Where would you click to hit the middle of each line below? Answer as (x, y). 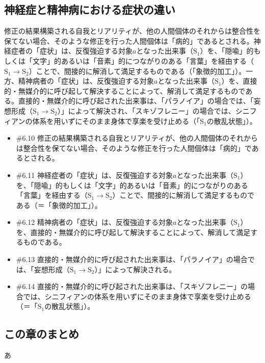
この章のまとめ (42, 334)
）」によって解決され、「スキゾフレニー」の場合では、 (146, 110)
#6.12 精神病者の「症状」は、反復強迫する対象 (95, 222)
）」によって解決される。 (135, 269)
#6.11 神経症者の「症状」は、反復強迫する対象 (95, 175)
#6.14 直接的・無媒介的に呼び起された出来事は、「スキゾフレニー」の (132, 286)
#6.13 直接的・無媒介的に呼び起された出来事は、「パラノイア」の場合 (132, 259)
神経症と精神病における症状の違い (90, 9)
